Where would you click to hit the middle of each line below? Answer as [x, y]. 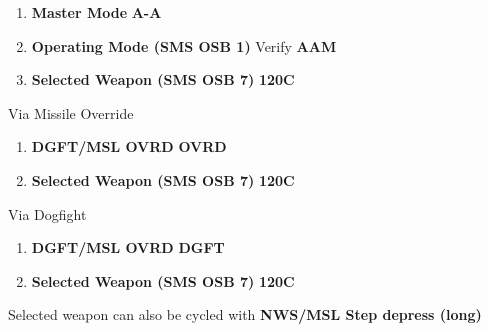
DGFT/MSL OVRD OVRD [129, 146]
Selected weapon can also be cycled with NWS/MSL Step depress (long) [245, 314]
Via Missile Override [71, 112]
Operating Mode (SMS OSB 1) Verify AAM [184, 45]
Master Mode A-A [96, 12]
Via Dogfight [47, 213]
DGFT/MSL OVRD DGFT [128, 247]
